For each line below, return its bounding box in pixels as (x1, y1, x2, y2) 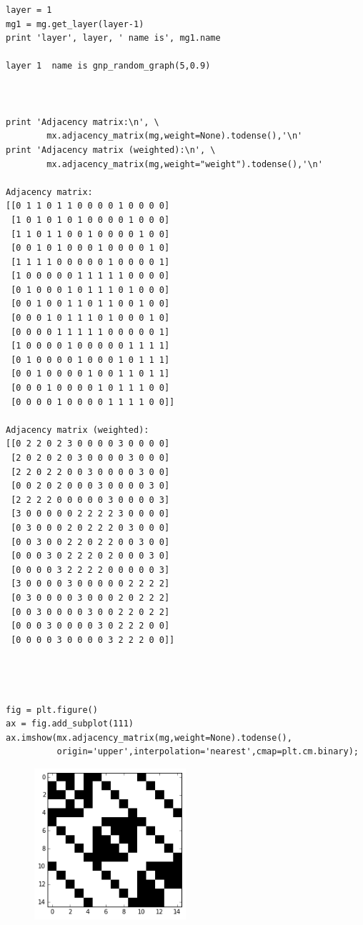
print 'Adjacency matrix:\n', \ (6, 116, 159, 127)
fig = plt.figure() (6, 704, 98, 715)
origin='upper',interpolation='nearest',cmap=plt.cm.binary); (56, 746, 359, 757)
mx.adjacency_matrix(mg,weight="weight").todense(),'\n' (46, 159, 323, 169)
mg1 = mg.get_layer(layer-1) (6, 19, 144, 29)
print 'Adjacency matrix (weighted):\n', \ (6, 144, 216, 155)
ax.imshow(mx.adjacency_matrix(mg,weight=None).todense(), (6, 732, 292, 743)
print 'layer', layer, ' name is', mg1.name (6, 33, 221, 44)
